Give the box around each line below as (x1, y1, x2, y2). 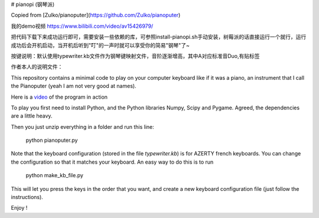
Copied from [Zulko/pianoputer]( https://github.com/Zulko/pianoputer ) (11, 12, 181, 19)
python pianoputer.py (25, 136, 78, 144)
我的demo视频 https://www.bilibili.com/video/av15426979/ (11, 22, 154, 30)
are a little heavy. (11, 112, 53, 119)
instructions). (11, 194, 44, 201)
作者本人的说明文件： (11, 63, 63, 70)
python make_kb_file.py (25, 172, 84, 179)
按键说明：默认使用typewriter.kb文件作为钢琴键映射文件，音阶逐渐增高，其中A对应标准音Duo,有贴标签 (11, 52, 260, 59)
